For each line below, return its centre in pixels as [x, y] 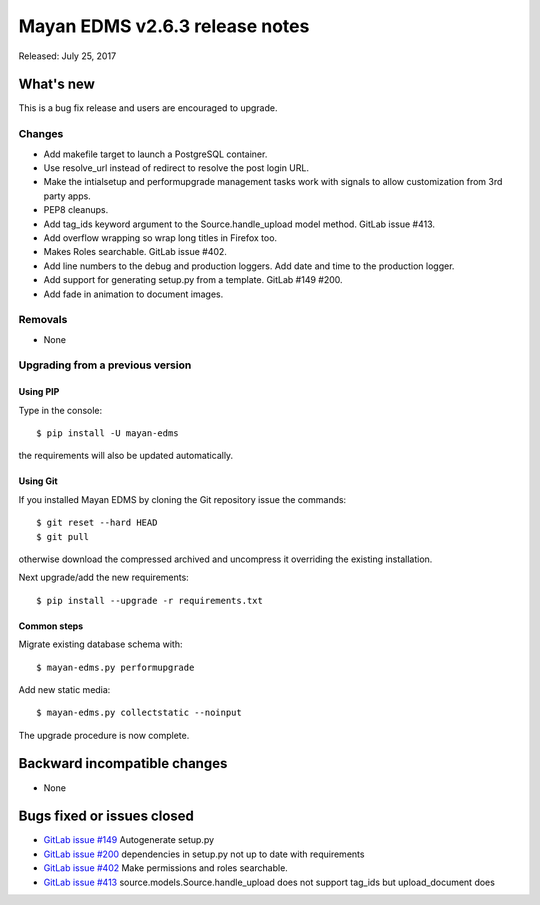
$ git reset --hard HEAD [97, 523]
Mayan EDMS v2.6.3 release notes [164, 26]
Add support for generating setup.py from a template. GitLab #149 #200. [193, 280]
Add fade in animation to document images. [133, 294]
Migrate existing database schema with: [100, 644]
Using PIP [39, 392]
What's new [56, 84]
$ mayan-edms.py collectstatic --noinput [139, 713]
